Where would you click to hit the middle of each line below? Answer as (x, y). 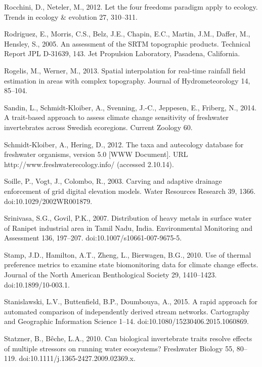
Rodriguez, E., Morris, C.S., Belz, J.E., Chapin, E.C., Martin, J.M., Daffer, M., (127, 34)
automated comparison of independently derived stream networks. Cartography (127, 311)
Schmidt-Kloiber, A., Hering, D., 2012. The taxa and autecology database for (124, 144)
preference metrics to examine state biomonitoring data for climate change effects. (131, 264)
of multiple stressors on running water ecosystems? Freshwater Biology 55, (119, 348)
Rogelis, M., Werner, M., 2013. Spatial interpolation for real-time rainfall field (125, 70)
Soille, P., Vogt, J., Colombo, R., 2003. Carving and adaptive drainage (113, 181)
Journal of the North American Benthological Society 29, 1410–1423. (111, 275)
